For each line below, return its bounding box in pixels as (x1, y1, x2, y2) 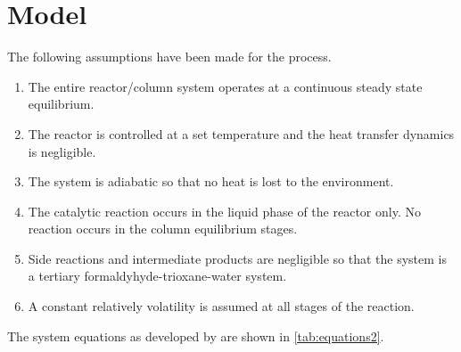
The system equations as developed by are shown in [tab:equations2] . (7, 326, 384, 345)
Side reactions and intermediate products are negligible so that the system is (28, 249, 448, 267)
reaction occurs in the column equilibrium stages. (28, 219, 298, 238)
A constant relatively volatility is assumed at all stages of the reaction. (28, 297, 415, 315)
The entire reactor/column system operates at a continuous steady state (28, 77, 423, 95)
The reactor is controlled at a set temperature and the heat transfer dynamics (28, 124, 455, 143)
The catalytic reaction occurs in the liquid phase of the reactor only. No (28, 201, 421, 220)
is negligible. (28, 142, 96, 160)
